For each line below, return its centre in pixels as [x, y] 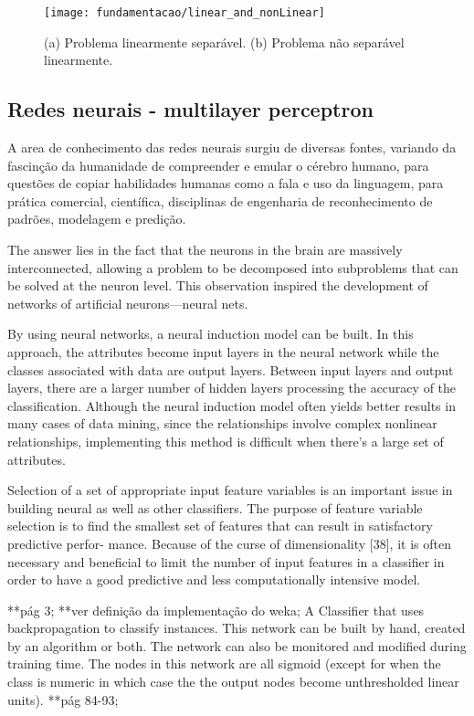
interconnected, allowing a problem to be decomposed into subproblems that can [233, 267]
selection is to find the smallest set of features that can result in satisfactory [220, 526]
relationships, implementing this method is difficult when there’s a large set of [226, 441]
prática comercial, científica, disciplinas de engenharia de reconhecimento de [220, 200]
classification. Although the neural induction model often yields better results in [232, 405]
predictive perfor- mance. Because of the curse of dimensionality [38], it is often [229, 543]
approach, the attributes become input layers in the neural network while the [223, 351]
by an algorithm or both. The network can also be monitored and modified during [237, 645]
